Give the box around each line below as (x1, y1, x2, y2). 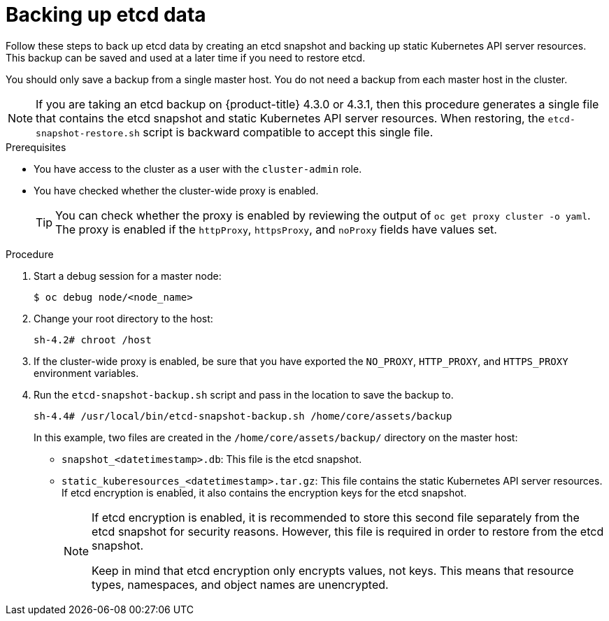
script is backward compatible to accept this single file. (143, 124, 434, 139)
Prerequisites (6, 141, 66, 153)
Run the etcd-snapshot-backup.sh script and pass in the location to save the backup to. (34, 388, 454, 401)
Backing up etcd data (6, 3, 206, 27)
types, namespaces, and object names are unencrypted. (92, 577, 389, 592)
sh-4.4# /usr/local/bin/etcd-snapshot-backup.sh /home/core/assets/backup (34, 410, 452, 422)
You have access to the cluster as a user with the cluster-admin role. (34, 162, 362, 175)
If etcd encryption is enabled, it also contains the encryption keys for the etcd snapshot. (62, 486, 467, 499)
